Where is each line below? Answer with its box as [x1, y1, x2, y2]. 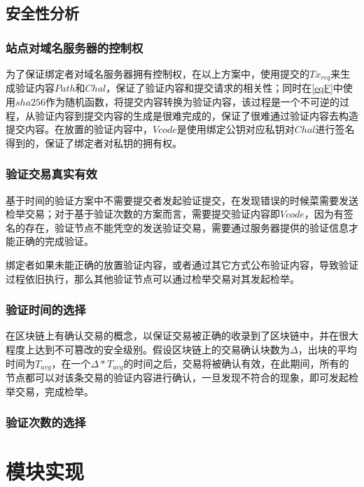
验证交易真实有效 [6, 165, 97, 183]
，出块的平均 [297, 342, 357, 357]
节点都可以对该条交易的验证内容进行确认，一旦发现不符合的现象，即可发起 [6, 370, 349, 385]
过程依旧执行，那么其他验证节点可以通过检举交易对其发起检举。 [6, 271, 300, 285]
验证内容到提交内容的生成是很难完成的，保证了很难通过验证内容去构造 [34, 108, 358, 122]
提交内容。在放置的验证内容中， [6, 122, 153, 136]
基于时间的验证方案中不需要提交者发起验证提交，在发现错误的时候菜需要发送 [6, 192, 358, 207]
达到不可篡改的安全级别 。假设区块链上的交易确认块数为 [34, 342, 290, 357]
